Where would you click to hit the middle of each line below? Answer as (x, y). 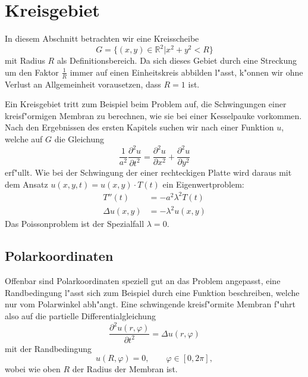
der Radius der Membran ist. (125, 369)
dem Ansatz (26, 184)
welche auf (24, 139)
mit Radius (25, 60)
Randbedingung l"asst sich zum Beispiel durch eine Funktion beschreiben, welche (152, 292)
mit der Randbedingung (48, 348)
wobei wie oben (33, 369)
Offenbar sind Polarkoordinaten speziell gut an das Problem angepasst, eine (143, 281)
